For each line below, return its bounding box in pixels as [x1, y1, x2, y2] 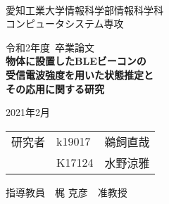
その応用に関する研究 [6, 81, 104, 96]
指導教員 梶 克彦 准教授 [6, 184, 127, 199]
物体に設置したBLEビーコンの [6, 53, 146, 68]
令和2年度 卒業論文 [6, 39, 94, 54]
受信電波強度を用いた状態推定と [6, 67, 154, 82]
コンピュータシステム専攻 [6, 16, 124, 31]
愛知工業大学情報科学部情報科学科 [6, 2, 163, 17]
